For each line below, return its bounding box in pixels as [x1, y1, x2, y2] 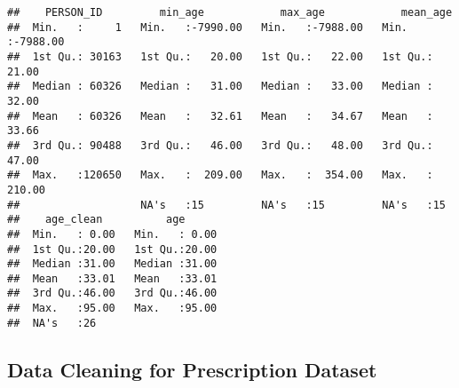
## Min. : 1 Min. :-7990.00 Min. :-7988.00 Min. [7, 20, 408, 34]
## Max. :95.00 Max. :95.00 [7, 302, 218, 315]
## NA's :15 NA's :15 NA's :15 [7, 198, 446, 211]
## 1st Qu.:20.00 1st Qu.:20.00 [7, 242, 218, 256]
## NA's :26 [7, 316, 97, 329]
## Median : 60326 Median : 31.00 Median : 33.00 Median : [7, 80, 433, 93]
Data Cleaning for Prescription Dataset [7, 355, 377, 383]
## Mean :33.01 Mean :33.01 [7, 272, 218, 285]
